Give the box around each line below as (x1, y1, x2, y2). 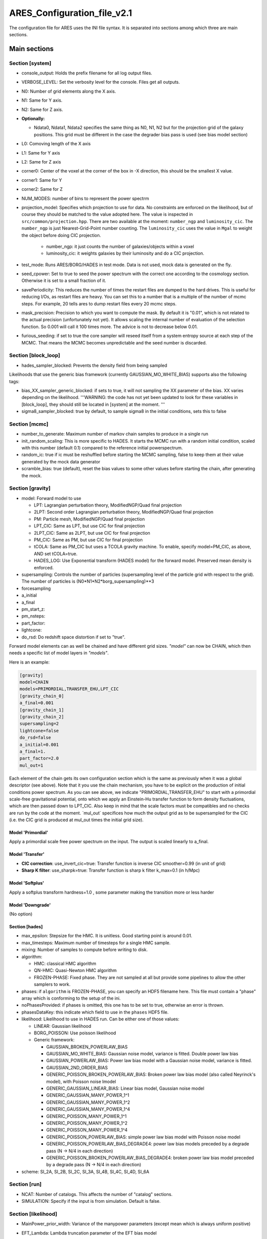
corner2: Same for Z (21, 186, 63, 192)
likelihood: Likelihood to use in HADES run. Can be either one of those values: (21, 1016, 180, 1022)
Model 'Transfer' (9, 851, 44, 857)
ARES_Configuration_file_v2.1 (9, 7, 132, 18)
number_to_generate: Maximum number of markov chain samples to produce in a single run (21, 431, 209, 437)
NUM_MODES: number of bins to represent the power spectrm (21, 195, 149, 201)
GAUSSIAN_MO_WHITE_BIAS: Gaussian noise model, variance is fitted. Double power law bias (46, 1051, 238, 1057)
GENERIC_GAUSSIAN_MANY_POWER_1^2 (46, 1099, 131, 1105)
